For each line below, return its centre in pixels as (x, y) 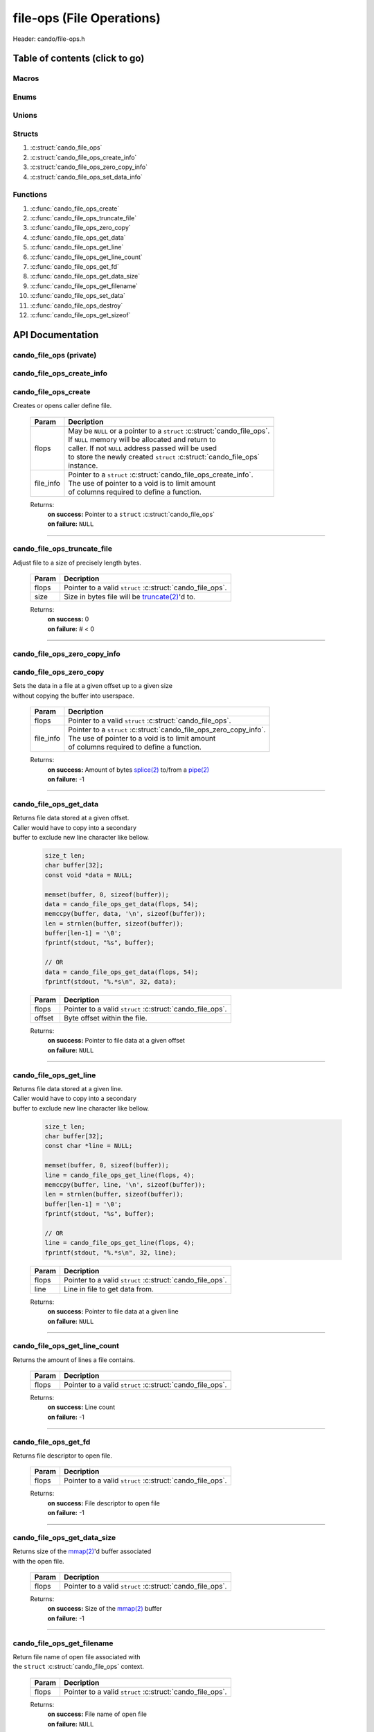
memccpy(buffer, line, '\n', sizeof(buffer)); (125, 1185)
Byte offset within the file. (106, 1018)
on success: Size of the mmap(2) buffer (105, 1609)
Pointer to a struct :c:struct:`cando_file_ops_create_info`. (161, 475)
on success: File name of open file (97, 1714)
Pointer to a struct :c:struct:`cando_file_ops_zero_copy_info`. (167, 730)
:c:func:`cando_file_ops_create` (75, 209)
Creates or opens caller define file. (62, 406)
